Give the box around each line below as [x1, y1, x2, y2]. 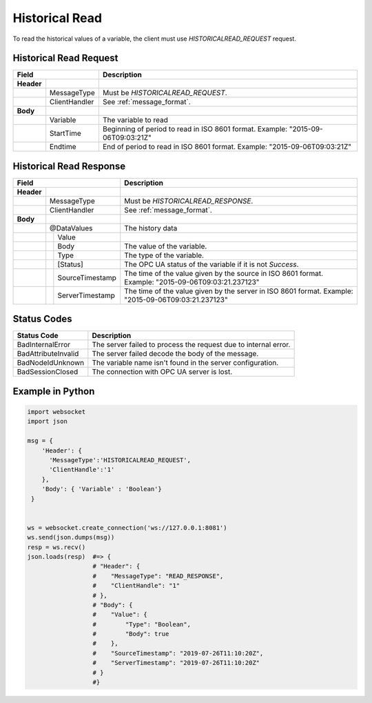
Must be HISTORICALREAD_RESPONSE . [124, 196, 254, 206]
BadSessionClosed [17, 367, 79, 377]
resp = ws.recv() [27, 543, 86, 551]
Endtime [49, 142, 76, 152]
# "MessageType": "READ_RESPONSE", [92, 572, 224, 580]
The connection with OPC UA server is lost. [92, 367, 233, 377]
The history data [124, 223, 178, 232]
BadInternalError [17, 340, 70, 350]
